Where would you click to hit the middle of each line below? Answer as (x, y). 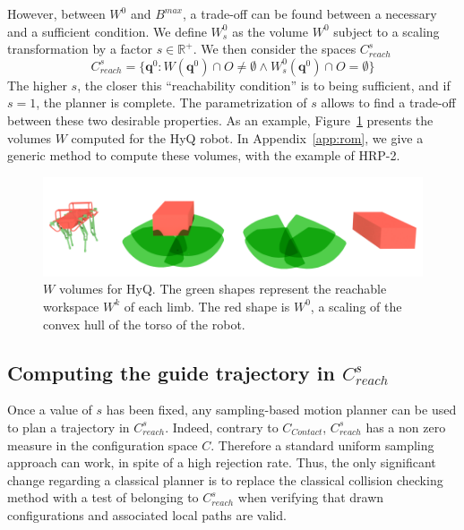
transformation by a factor (80, 49)
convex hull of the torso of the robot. (144, 324)
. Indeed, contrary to (222, 427)
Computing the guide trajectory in (171, 372)
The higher (37, 85)
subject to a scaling (387, 31)
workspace (71, 306)
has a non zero (406, 427)
